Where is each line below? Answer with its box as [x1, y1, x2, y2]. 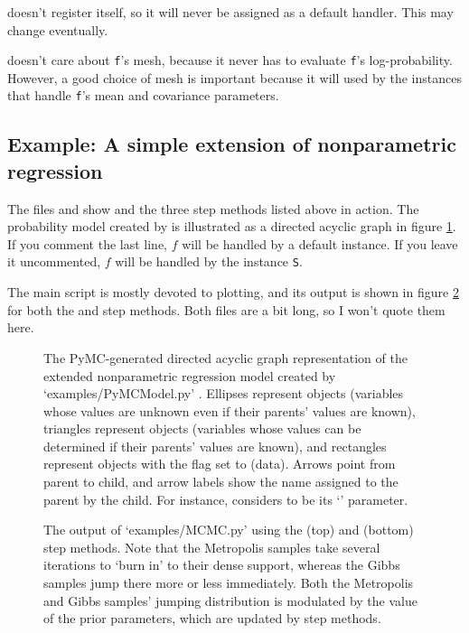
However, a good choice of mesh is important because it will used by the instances [7, 68, 462, 87]
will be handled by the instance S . [115, 252, 303, 271]
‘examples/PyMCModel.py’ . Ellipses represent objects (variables [43, 384, 404, 403]
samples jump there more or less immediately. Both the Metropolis [43, 573, 414, 592]
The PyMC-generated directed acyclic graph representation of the [43, 348, 408, 367]
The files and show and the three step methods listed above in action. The [7, 199, 419, 218]
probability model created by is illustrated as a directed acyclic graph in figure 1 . [7, 217, 456, 236]
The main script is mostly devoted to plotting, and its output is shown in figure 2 [7, 283, 459, 302]
